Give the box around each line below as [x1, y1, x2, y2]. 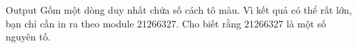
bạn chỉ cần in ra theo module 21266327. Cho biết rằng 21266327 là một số [6, 16, 326, 30]
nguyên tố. [6, 29, 51, 44]
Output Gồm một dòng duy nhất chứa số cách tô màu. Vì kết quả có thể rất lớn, [6, 3, 352, 16]
